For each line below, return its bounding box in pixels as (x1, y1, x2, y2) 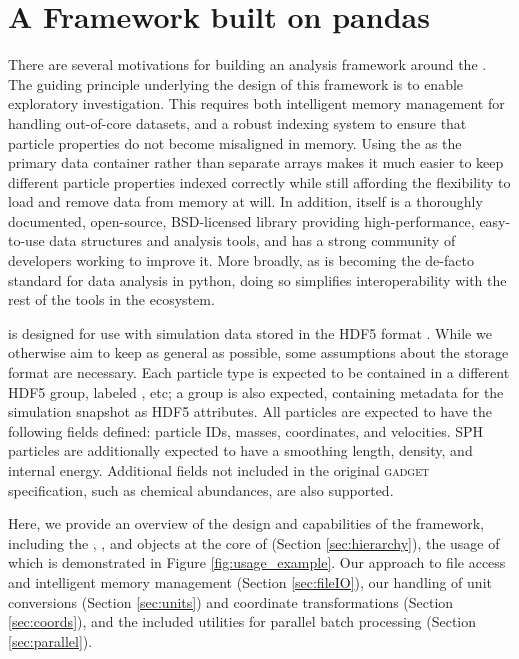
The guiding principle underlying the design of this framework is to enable (8, 73, 464, 94)
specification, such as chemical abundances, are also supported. (8, 479, 394, 500)
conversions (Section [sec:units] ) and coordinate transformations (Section (8, 591, 454, 612)
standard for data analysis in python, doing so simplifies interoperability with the (8, 269, 507, 290)
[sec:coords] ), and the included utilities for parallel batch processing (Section (8, 611, 477, 632)
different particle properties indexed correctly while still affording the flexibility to (8, 171, 511, 192)
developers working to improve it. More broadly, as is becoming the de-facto (8, 250, 474, 271)
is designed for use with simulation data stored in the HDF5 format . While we (8, 322, 492, 343)
